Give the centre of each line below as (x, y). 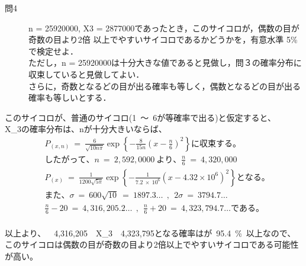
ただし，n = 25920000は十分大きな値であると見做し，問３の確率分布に (165, 63)
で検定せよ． (53, 51)
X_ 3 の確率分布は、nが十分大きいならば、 (86, 129)
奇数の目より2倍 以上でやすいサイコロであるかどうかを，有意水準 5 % (163, 39)
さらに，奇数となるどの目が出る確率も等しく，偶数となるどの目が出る (165, 86)
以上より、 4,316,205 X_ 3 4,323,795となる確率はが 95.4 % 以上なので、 (150, 233)
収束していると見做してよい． (86, 74)
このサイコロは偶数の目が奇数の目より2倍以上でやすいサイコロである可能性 (152, 244)
